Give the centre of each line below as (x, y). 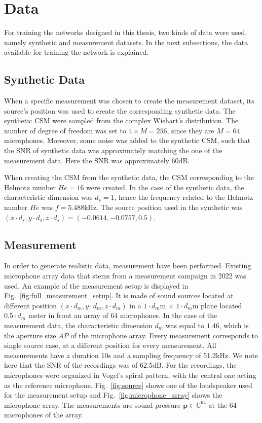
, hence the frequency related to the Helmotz (184, 197)
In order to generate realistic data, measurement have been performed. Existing (128, 266)
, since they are (191, 130)
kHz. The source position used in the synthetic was (163, 207)
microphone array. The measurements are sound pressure (92, 404)
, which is (234, 325)
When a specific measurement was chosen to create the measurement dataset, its (129, 101)
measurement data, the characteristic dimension (78, 325)
